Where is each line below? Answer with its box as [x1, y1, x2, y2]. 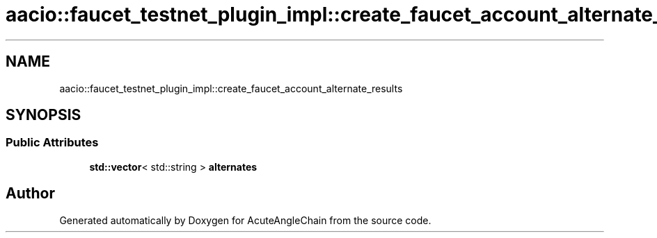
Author [6, 185, 55, 203]
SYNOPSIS [6, 106, 81, 124]
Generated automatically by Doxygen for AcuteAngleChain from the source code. [59, 214, 432, 226]
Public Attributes [6, 135, 99, 150]
